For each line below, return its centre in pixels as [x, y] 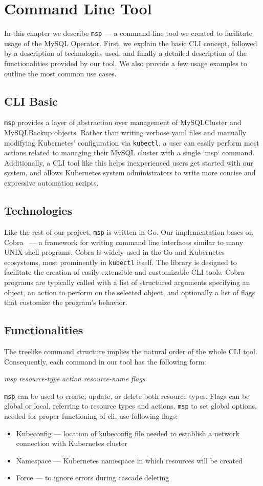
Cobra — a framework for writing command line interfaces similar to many [124, 242]
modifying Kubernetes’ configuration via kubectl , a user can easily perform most [132, 142]
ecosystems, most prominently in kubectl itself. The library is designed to [120, 262]
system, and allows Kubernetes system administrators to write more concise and [130, 173]
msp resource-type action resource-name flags [75, 379]
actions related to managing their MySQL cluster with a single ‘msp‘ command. [129, 153]
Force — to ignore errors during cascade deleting [93, 478]
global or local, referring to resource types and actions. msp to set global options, [130, 406]
